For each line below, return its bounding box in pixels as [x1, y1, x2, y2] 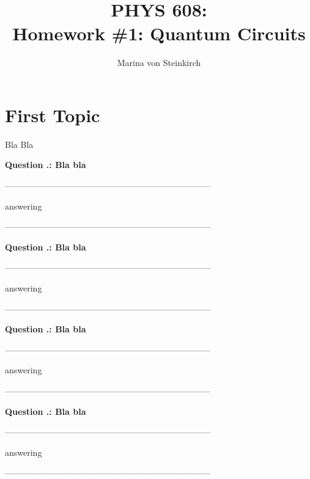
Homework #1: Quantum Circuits [12, 21, 306, 46]
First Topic [5, 102, 100, 127]
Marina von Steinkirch [117, 56, 201, 69]
